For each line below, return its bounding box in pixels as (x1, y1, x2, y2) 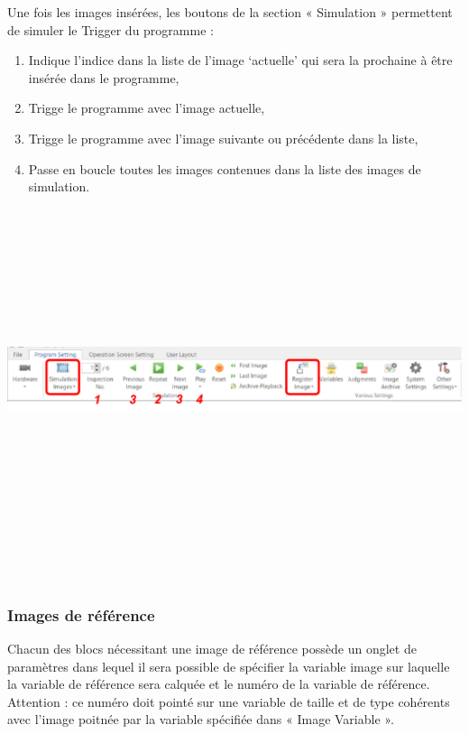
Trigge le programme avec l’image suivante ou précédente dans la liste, (28, 128, 418, 147)
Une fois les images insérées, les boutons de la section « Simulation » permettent (7, 3, 453, 21)
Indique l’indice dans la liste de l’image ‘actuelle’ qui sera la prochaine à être (28, 51, 453, 70)
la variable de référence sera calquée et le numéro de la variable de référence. (7, 674, 430, 693)
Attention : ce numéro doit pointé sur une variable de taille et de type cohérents (7, 692, 450, 711)
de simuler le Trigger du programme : (7, 20, 214, 39)
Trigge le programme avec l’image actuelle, (28, 98, 265, 117)
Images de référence (7, 603, 155, 626)
